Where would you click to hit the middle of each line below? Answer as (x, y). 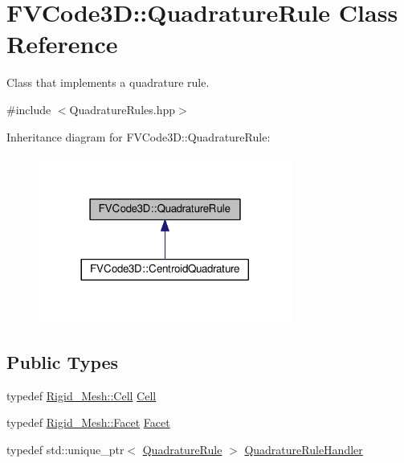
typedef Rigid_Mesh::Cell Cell (82, 395)
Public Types (63, 361)
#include (29, 109)
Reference (62, 44)
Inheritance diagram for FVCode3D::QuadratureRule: (139, 136)
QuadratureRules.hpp (122, 109)
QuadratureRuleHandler (304, 449)
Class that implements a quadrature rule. (108, 82)
